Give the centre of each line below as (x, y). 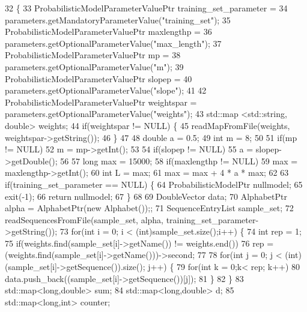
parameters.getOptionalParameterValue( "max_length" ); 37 (113, 43)
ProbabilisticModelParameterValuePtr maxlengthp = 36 (108, 31)
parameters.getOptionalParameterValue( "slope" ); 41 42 (106, 90)
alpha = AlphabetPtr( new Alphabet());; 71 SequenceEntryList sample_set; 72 (149, 208)
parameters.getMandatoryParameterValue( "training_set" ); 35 (118, 19)
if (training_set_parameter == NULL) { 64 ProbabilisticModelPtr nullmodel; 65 (154, 184)
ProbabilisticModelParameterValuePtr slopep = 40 (99, 78)
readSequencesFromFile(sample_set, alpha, (84, 219)
